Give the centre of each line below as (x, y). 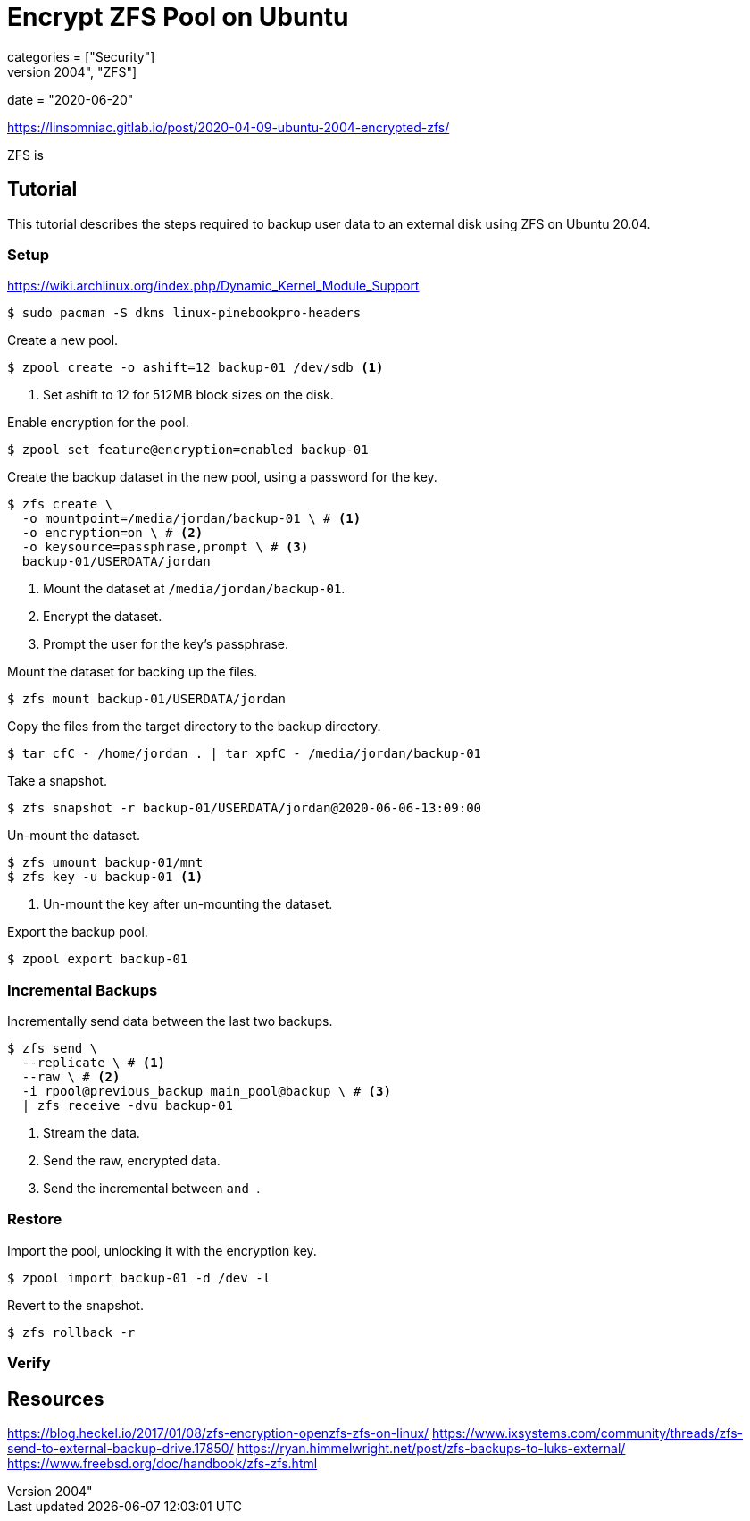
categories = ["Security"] (81, 56)
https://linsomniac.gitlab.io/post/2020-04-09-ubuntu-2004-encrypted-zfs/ (229, 127)
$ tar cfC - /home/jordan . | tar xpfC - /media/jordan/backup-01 (245, 754)
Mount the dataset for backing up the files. (133, 672)
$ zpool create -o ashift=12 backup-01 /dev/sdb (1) (196, 368)
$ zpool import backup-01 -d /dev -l (139, 1277)
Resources (56, 1399)
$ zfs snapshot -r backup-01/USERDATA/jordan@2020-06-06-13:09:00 (245, 808)
